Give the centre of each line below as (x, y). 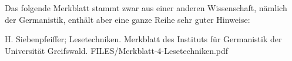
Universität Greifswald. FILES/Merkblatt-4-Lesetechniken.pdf (117, 50)
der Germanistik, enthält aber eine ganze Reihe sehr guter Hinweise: (127, 19)
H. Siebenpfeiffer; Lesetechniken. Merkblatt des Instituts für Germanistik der (143, 39)
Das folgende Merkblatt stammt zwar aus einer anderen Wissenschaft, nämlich (146, 8)
